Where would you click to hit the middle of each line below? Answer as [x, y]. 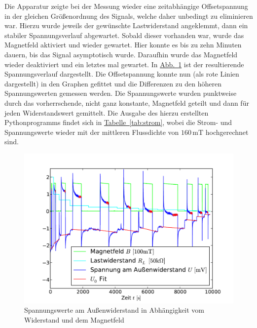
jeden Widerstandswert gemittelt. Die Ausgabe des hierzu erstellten [107, 112]
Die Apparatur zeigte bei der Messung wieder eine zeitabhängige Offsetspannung [126, 6]
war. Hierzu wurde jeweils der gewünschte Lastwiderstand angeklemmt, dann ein [126, 25]
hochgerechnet [227, 132]
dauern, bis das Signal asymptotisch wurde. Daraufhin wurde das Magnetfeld [121, 54]
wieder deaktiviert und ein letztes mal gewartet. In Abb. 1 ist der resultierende [124, 64]
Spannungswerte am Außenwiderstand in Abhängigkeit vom [114, 310]
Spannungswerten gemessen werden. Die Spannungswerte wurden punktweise [121, 93]
